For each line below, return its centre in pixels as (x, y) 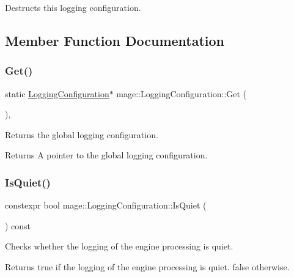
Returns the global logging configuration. (82, 134)
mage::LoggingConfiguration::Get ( (182, 93)
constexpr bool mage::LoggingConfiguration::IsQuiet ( (106, 205)
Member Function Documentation (115, 40)
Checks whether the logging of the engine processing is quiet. (119, 246)
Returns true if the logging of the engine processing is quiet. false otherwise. (147, 266)
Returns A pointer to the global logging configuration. (106, 155)
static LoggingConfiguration (57, 93)
